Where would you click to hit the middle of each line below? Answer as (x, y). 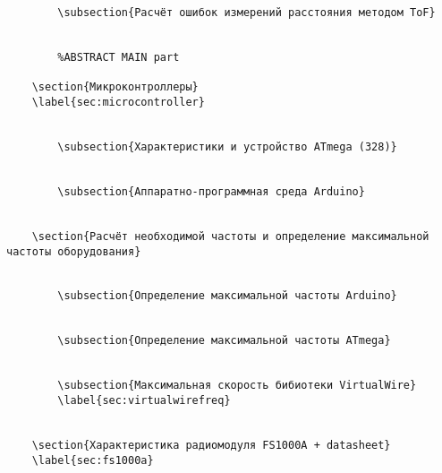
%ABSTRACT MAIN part (119, 57)
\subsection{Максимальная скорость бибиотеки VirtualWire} (237, 386)
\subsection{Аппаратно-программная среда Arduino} (211, 191)
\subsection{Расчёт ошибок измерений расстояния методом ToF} (246, 13)
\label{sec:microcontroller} (118, 102)
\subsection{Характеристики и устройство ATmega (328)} (227, 146)
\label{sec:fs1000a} (93, 460)
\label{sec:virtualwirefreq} (144, 401)
